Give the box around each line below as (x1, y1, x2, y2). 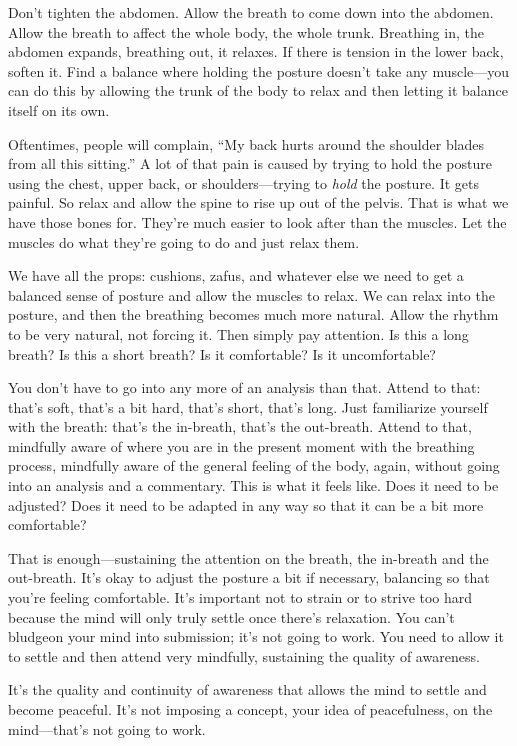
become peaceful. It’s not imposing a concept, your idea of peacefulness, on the (8, 699, 493, 719)
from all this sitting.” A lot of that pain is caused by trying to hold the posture (8, 153, 492, 174)
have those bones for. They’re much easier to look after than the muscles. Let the (8, 211, 507, 232)
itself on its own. (8, 99, 110, 120)
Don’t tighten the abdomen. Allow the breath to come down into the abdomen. (8, 2, 494, 22)
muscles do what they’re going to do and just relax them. (8, 231, 360, 252)
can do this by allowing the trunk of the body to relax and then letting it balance (8, 80, 508, 101)
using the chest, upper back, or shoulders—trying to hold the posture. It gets (8, 172, 479, 193)
